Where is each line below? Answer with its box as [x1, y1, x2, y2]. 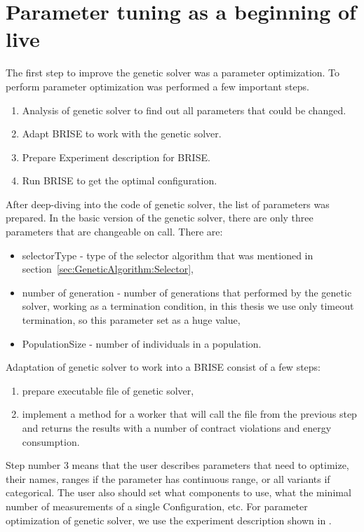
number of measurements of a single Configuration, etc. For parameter [6, 498, 308, 513]
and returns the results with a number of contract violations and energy [22, 421, 332, 435]
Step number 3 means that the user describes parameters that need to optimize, [6, 458, 349, 472]
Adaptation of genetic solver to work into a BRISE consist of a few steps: [6, 360, 321, 374]
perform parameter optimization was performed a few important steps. [6, 79, 309, 93]
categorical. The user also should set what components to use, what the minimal [6, 485, 351, 500]
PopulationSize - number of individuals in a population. [22, 336, 262, 350]
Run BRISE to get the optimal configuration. [22, 173, 217, 188]
